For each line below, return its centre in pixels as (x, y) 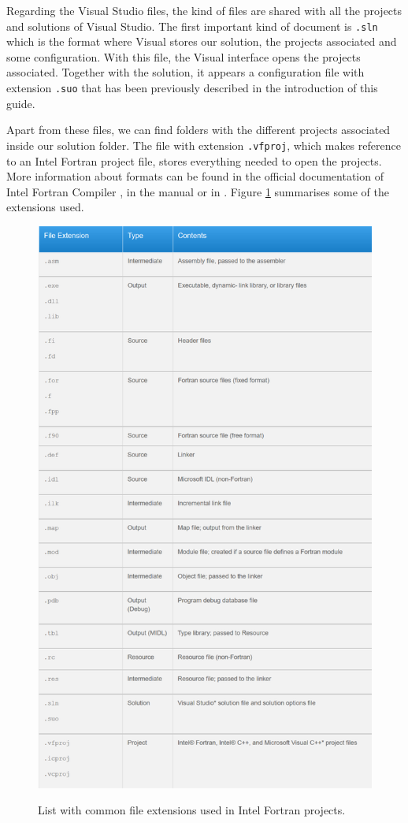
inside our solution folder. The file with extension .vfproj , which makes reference (204, 145)
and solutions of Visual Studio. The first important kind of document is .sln (192, 26)
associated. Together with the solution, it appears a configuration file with (185, 72)
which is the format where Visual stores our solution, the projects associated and (202, 41)
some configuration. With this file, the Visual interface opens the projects (184, 56)
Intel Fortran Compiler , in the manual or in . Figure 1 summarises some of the (198, 191)
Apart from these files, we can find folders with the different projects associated (198, 130)
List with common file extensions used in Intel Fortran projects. (192, 810)
